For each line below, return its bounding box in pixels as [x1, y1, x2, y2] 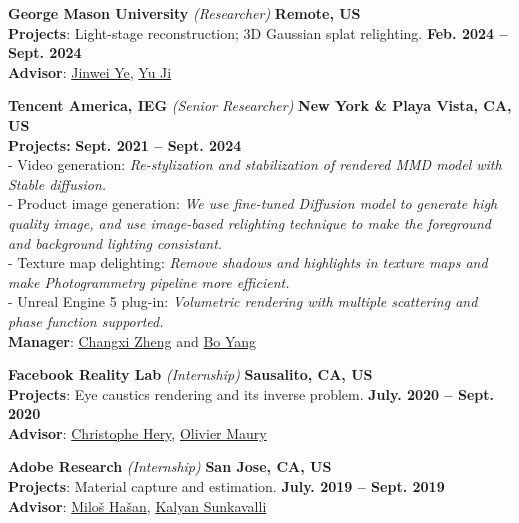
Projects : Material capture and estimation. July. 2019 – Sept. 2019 [8, 476, 445, 497]
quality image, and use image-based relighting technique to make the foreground [8, 212, 491, 233]
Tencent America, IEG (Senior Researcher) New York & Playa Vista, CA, [8, 95, 512, 116]
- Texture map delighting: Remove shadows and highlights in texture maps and [8, 252, 488, 273]
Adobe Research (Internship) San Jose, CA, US [8, 456, 332, 477]
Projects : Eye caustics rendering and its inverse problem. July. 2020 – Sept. [8, 383, 494, 404]
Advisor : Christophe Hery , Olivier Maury [8, 422, 267, 443]
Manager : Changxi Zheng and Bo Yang [8, 330, 257, 351]
